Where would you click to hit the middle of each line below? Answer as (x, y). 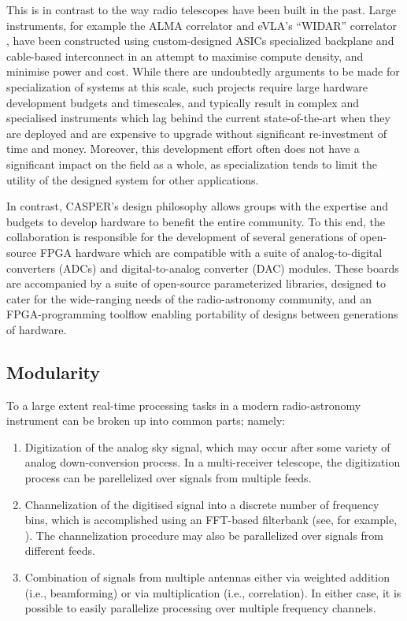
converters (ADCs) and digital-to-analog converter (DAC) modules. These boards (203, 268)
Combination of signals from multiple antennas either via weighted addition (207, 577)
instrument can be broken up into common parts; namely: (146, 420)
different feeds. (60, 550)
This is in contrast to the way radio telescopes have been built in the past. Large (202, 9)
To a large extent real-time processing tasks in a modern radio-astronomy (184, 405)
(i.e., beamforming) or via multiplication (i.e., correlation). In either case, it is (213, 592)
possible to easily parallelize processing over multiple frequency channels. (200, 608)
